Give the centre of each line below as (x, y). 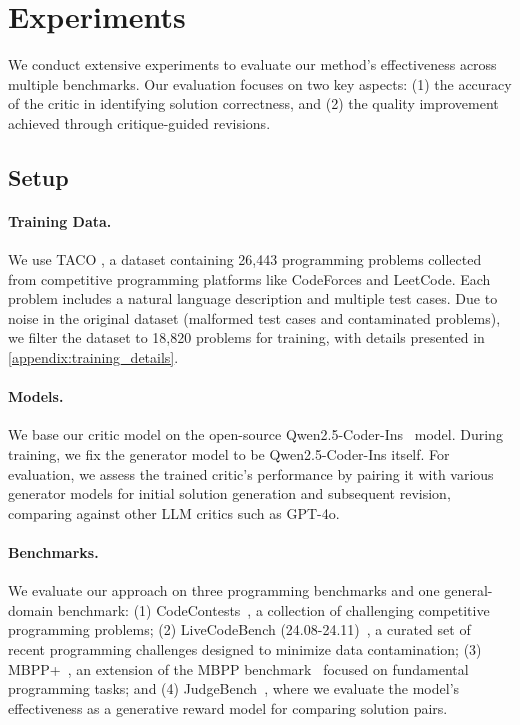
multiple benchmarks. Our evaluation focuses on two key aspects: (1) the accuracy (260, 83)
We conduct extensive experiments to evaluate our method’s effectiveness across (252, 64)
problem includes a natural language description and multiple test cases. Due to (253, 298)
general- (468, 590)
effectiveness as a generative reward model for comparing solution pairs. (228, 707)
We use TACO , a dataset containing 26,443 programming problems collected (245, 259)
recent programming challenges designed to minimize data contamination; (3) (245, 648)
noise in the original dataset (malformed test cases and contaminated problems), (254, 317)
